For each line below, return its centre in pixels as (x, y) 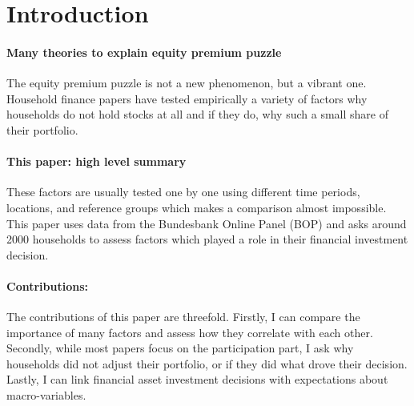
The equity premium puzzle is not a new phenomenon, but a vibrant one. (187, 83)
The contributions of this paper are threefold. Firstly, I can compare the (183, 317)
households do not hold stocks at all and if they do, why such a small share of (197, 114)
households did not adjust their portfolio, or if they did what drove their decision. (207, 363)
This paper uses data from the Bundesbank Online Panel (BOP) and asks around (207, 223)
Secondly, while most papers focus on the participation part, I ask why (180, 348)
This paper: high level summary (96, 161)
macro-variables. (46, 395)
